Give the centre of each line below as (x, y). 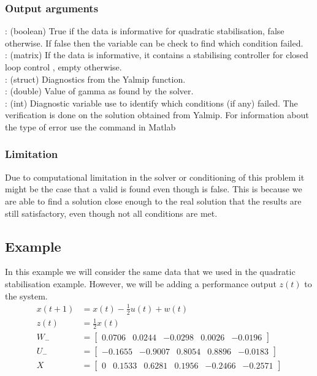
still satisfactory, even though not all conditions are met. (111, 213)
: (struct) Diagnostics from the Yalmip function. (95, 79)
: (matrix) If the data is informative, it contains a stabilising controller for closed (157, 55)
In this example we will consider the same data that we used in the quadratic (150, 272)
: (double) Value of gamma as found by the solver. (99, 91)
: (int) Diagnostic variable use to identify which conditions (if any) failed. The (151, 103)
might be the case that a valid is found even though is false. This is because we (154, 189)
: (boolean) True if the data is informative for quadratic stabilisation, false (145, 31)
